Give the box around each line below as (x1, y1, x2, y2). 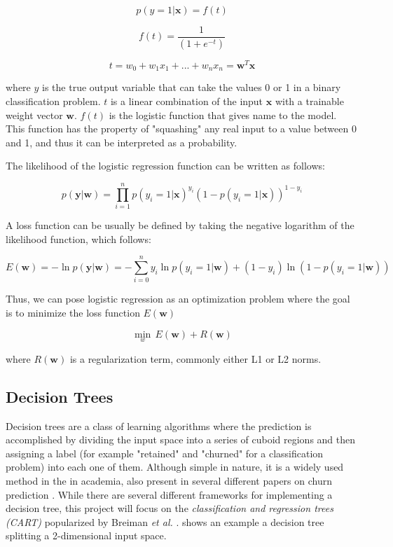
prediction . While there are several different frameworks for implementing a (6, 487, 333, 501)
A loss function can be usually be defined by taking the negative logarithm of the (6, 218, 354, 233)
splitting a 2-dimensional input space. (6, 528, 167, 543)
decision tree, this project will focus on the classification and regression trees (6, 501, 333, 515)
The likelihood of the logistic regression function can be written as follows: (6, 158, 325, 173)
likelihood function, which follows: (6, 231, 151, 246)
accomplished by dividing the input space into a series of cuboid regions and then (6, 432, 356, 447)
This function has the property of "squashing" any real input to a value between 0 (6, 121, 357, 136)
